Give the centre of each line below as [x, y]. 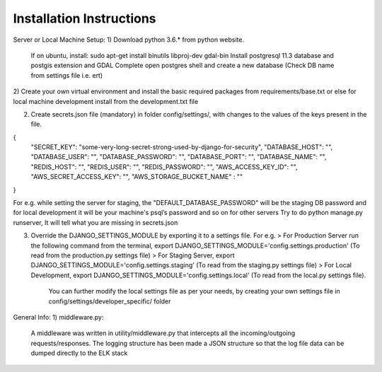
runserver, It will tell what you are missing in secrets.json [95, 222]
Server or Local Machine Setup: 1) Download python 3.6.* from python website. [128, 40]
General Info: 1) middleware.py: [58, 317]
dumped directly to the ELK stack [79, 353]
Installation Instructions [85, 18]
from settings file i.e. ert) [67, 75]
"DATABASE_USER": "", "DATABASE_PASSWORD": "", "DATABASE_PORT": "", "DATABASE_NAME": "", [179, 157]
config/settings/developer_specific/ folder [110, 301]
